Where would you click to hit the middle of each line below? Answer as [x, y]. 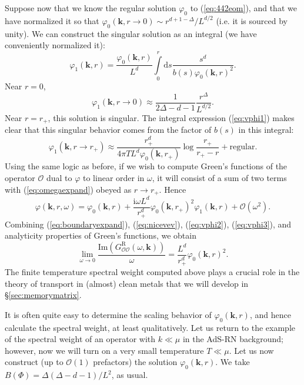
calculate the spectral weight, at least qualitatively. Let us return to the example [150, 327]
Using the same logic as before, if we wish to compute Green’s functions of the [146, 166]
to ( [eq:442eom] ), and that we [243, 8]
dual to [59, 178]
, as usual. [130, 375]
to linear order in [114, 178]
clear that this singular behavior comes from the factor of [108, 130]
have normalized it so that [52, 20]
